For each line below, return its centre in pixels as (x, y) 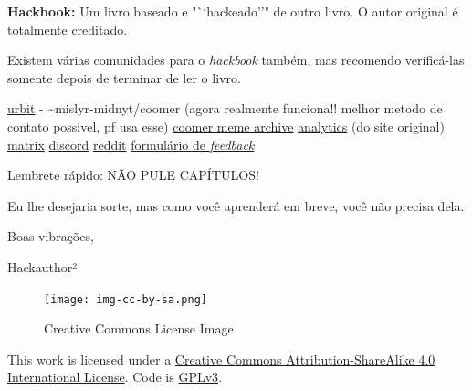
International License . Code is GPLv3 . (115, 377)
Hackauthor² (42, 266)
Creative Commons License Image (139, 328)
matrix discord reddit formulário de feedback (131, 144)
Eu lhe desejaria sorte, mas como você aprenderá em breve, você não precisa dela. (236, 205)
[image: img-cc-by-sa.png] (126, 299)
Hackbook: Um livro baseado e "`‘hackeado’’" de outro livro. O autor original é (233, 11)
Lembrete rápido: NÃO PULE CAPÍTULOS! (133, 175)
